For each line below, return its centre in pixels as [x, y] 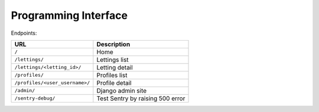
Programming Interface [69, 15]
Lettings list [113, 60]
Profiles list [112, 75]
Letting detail [115, 67]
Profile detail [114, 83]
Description [113, 44]
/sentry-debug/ [35, 98]
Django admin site [122, 90]
